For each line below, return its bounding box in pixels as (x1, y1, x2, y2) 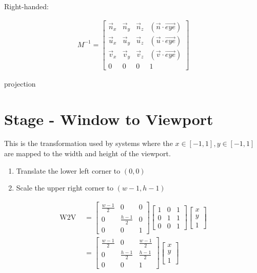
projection (4, 78, 36, 89)
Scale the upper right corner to (16, 182, 113, 193)
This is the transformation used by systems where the (4, 138, 173, 149)
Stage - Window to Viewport (4, 108, 213, 129)
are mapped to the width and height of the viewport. (4, 148, 171, 159)
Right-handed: (4, 1, 49, 11)
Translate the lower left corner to (16, 165, 121, 176)
